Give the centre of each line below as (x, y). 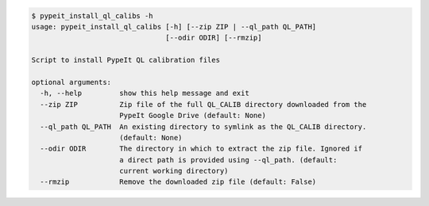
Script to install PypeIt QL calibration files (126, 60)
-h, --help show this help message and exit (145, 93)
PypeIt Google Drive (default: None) (193, 116)
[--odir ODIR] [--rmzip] (214, 38)
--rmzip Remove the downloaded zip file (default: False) (178, 182)
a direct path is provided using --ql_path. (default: (228, 160)
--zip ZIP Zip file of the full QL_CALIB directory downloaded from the (203, 104)
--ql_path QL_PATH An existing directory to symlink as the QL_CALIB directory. (203, 126)
